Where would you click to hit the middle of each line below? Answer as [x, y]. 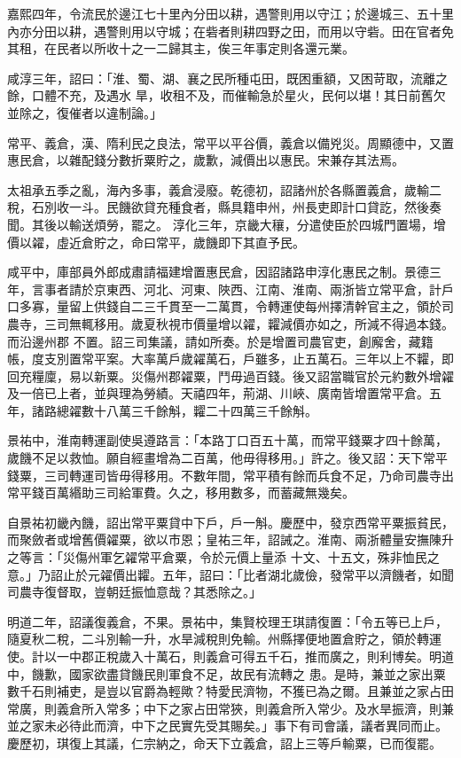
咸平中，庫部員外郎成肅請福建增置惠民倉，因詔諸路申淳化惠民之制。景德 [218, 272]
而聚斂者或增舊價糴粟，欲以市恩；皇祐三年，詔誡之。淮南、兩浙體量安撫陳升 [230, 539]
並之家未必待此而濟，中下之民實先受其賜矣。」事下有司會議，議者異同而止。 [227, 726]
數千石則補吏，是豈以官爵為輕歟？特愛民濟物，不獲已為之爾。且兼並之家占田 [230, 691]
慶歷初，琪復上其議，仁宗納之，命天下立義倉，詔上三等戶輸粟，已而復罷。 [224, 742]
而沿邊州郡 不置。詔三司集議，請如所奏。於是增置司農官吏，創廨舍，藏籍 [220, 341]
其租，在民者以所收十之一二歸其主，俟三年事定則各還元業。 [181, 48]
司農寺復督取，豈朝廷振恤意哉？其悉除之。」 [134, 592]
